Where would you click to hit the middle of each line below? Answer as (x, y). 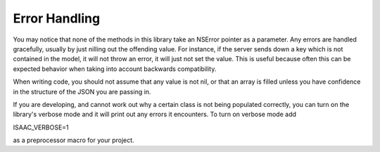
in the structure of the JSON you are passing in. (82, 91)
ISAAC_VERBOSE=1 (41, 127)
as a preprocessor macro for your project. (74, 140)
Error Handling (57, 18)
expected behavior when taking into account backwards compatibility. (115, 69)
